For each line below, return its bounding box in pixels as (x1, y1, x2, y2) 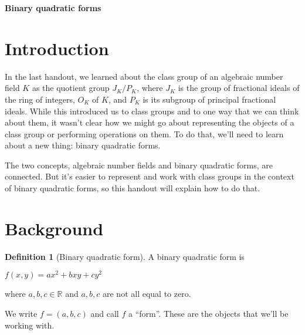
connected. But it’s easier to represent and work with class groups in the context (5, 170, 294, 182)
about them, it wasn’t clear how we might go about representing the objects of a (5, 116, 294, 128)
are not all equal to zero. (103, 287, 191, 300)
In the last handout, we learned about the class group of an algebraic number (5, 70, 283, 82)
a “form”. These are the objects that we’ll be (128, 307, 289, 320)
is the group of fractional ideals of (178, 82, 300, 94)
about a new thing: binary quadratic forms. (5, 139, 161, 151)
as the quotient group (32, 82, 110, 94)
